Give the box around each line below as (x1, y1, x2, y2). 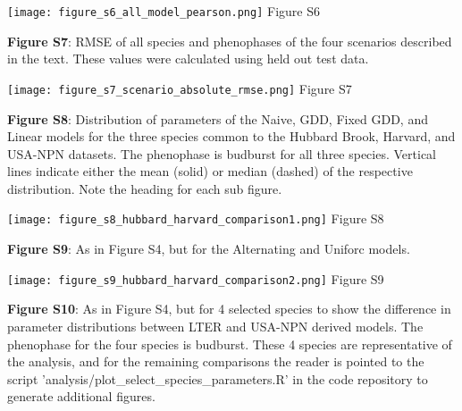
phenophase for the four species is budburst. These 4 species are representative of (7, 334, 452, 353)
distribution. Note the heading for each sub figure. (7, 179, 282, 197)
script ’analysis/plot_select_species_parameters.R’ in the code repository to (7, 369, 428, 388)
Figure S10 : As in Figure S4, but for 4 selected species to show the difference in (7, 299, 451, 318)
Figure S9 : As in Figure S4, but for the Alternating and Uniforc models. (7, 239, 410, 258)
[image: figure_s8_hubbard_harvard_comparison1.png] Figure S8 (7, 209, 384, 228)
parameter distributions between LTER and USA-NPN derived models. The (7, 316, 424, 335)
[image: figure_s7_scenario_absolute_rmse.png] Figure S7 (7, 79, 352, 97)
